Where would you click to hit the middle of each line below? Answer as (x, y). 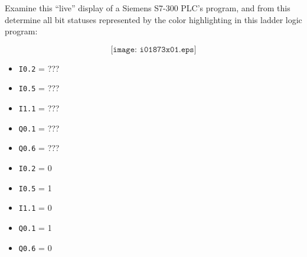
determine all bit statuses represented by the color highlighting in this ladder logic (153, 19)
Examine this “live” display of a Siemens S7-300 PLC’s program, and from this (148, 8)
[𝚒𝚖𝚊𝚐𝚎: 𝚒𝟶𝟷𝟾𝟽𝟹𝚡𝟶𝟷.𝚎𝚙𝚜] (153, 49)
